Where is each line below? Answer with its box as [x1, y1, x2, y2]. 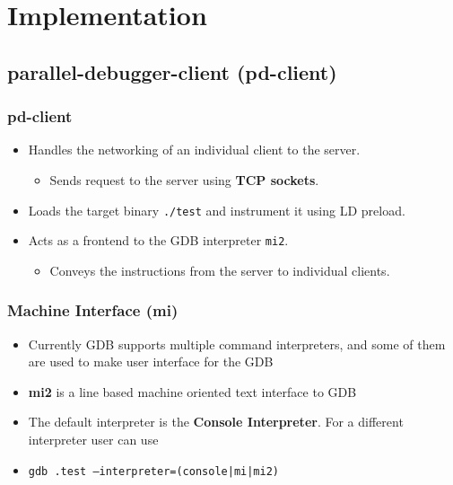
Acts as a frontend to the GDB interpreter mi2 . [28, 231, 289, 250]
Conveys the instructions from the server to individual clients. [49, 260, 390, 279]
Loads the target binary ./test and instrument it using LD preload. [28, 200, 405, 219]
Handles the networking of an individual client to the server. [28, 140, 361, 159]
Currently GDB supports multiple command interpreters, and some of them [28, 334, 446, 353]
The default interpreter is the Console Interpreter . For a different [28, 412, 404, 431]
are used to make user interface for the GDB [28, 352, 274, 371]
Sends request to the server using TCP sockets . [49, 170, 319, 189]
